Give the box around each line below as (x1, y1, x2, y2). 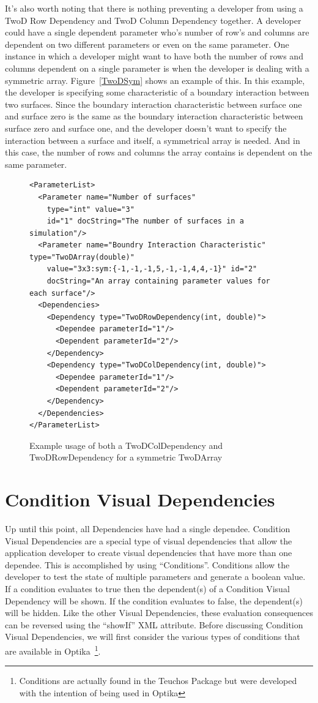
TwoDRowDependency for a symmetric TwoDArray (29, 451, 223, 464)
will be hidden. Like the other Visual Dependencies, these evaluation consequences (5, 606, 314, 619)
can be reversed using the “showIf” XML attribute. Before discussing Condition (5, 618, 303, 631)
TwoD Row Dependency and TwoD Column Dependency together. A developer (5, 13, 301, 26)
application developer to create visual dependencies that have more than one (5, 546, 292, 559)
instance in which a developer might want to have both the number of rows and (5, 50, 303, 62)
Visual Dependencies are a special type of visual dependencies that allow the (5, 534, 292, 547)
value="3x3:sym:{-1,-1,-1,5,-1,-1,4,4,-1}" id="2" (46, 265, 257, 274)
